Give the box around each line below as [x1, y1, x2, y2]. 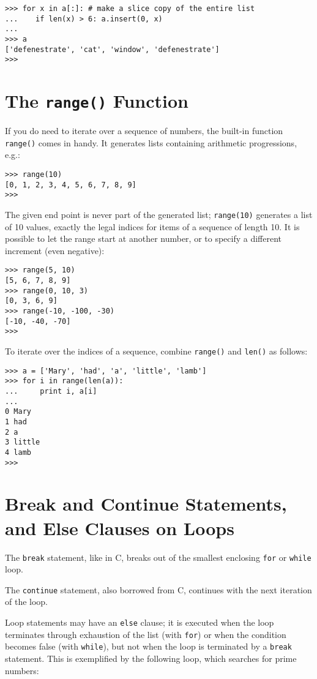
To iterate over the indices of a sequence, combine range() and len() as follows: [5, 345, 308, 358]
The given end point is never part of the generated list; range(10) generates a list [5, 208, 313, 220]
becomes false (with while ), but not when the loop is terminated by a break [5, 640, 292, 653]
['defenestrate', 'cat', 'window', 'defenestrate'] [5, 45, 220, 54]
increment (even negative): [5, 244, 105, 257]
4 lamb [5, 448, 31, 457]
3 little [5, 438, 40, 447]
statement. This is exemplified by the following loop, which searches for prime [5, 652, 297, 665]
